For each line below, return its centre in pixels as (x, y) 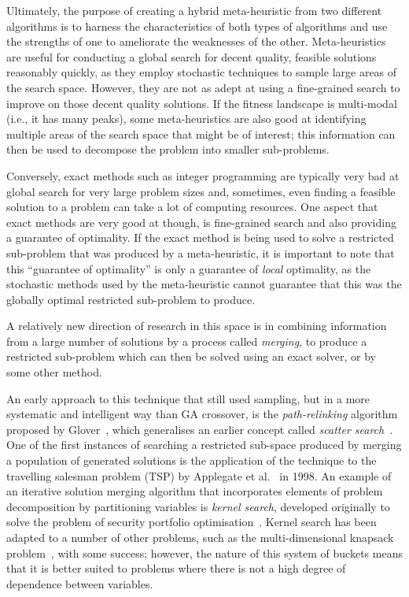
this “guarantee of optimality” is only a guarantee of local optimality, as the (189, 268)
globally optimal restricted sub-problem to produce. (131, 299)
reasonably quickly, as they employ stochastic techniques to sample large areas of (202, 72)
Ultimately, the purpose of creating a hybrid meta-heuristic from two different (194, 10)
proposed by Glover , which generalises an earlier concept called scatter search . (200, 429)
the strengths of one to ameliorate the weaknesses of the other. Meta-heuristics (196, 41)
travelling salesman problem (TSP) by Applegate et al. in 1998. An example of (199, 475)
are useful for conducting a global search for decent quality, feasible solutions (192, 56)
